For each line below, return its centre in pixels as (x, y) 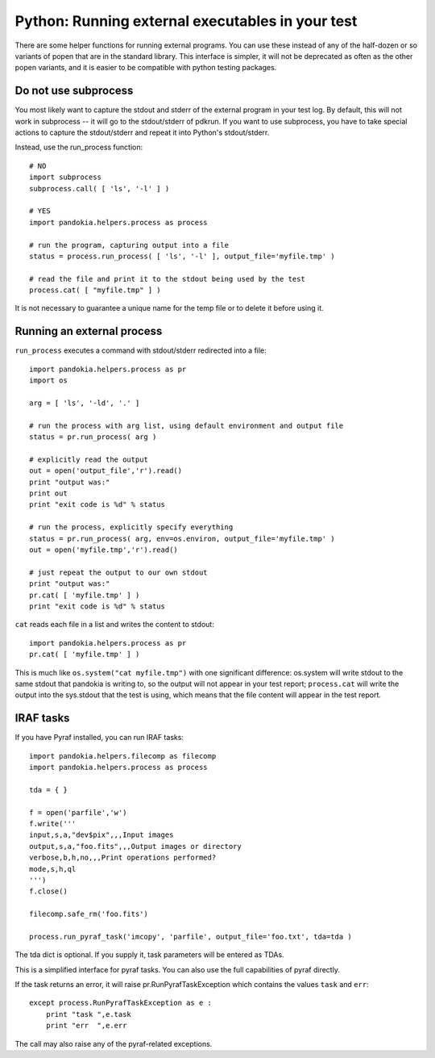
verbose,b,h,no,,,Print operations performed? (123, 858)
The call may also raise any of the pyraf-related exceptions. (114, 1043)
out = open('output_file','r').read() (106, 471)
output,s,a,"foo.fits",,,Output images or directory (135, 846)
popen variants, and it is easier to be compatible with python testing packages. (146, 68)
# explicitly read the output (89, 459)
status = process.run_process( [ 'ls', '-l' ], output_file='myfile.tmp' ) (182, 256)
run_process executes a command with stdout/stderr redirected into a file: (141, 350)
